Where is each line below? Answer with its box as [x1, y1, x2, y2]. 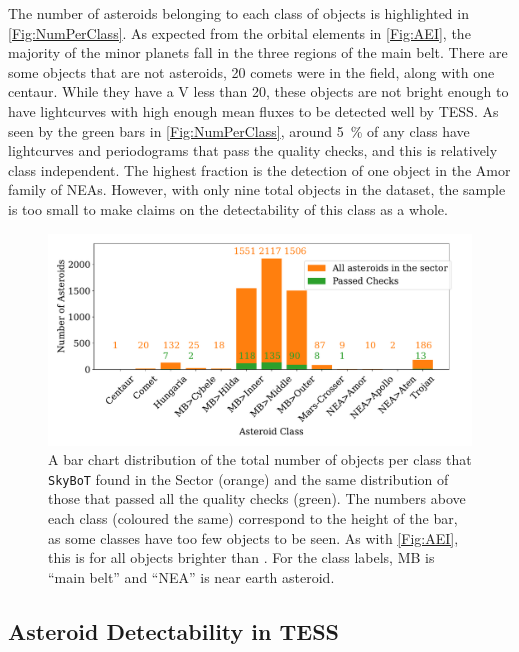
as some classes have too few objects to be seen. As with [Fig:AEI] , [48, 527, 459, 548]
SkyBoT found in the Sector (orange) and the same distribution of [48, 468, 449, 489]
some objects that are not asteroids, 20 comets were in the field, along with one [8, 61, 495, 82]
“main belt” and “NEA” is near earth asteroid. [48, 566, 335, 587]
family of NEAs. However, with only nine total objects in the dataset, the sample [8, 179, 506, 200]
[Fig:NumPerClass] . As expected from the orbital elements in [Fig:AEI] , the [8, 22, 471, 43]
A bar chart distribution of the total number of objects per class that [48, 449, 472, 470]
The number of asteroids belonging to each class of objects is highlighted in [8, 3, 469, 23]
